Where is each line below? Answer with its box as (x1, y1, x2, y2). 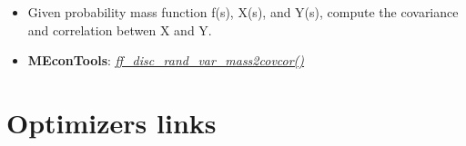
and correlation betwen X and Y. (27, 20, 212, 39)
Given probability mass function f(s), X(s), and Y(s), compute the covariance (27, 3, 459, 21)
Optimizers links (6, 103, 217, 141)
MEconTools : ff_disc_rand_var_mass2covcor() (27, 51, 305, 70)
